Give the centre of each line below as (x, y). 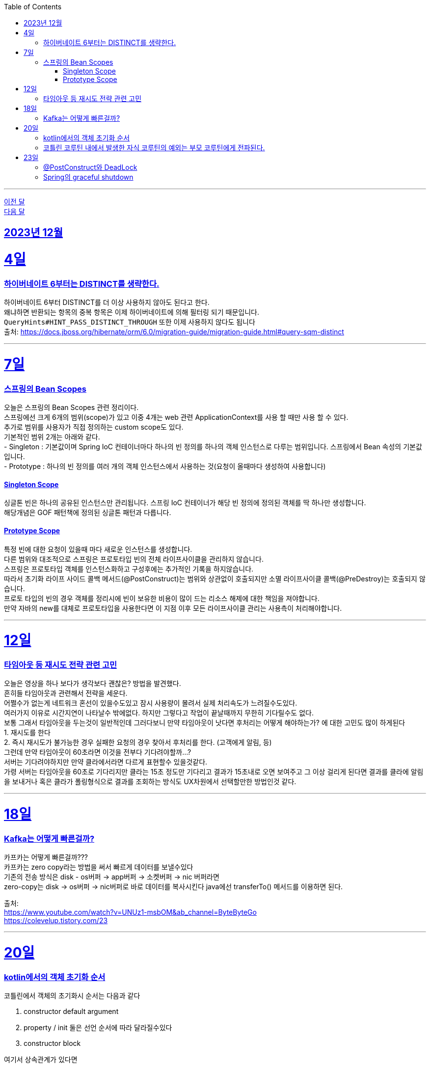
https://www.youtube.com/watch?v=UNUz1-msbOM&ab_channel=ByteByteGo (130, 912)
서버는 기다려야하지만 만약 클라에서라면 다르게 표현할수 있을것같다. (106, 762)
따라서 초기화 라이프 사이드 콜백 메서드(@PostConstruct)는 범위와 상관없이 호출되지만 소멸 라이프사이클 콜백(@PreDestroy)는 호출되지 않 (215, 578)
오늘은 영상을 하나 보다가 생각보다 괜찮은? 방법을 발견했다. (93, 684)
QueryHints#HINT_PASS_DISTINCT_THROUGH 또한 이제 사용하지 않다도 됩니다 (130, 322)
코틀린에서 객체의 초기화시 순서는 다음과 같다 (72, 996)
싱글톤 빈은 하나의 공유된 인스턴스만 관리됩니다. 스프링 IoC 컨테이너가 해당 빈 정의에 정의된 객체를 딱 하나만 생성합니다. (185, 503)
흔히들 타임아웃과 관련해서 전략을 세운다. (66, 693)
